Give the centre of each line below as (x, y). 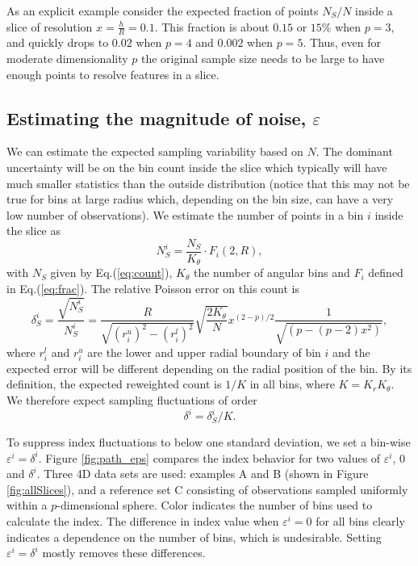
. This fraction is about (212, 26)
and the (351, 352)
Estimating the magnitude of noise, (157, 117)
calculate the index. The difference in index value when (143, 521)
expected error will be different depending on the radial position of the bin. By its (209, 368)
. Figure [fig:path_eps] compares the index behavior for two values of (209, 457)
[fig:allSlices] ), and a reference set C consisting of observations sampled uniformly (207, 489)
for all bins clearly (360, 521)
